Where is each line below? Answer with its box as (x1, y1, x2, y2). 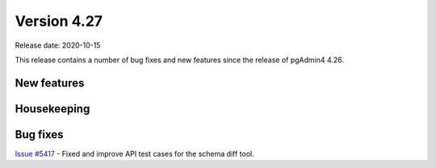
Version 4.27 (15, 12, 103, 30)
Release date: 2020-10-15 (15, 40, 101, 50)
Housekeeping (15, 102, 90, 115)
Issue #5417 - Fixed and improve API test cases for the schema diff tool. (15, 149, 254, 158)
